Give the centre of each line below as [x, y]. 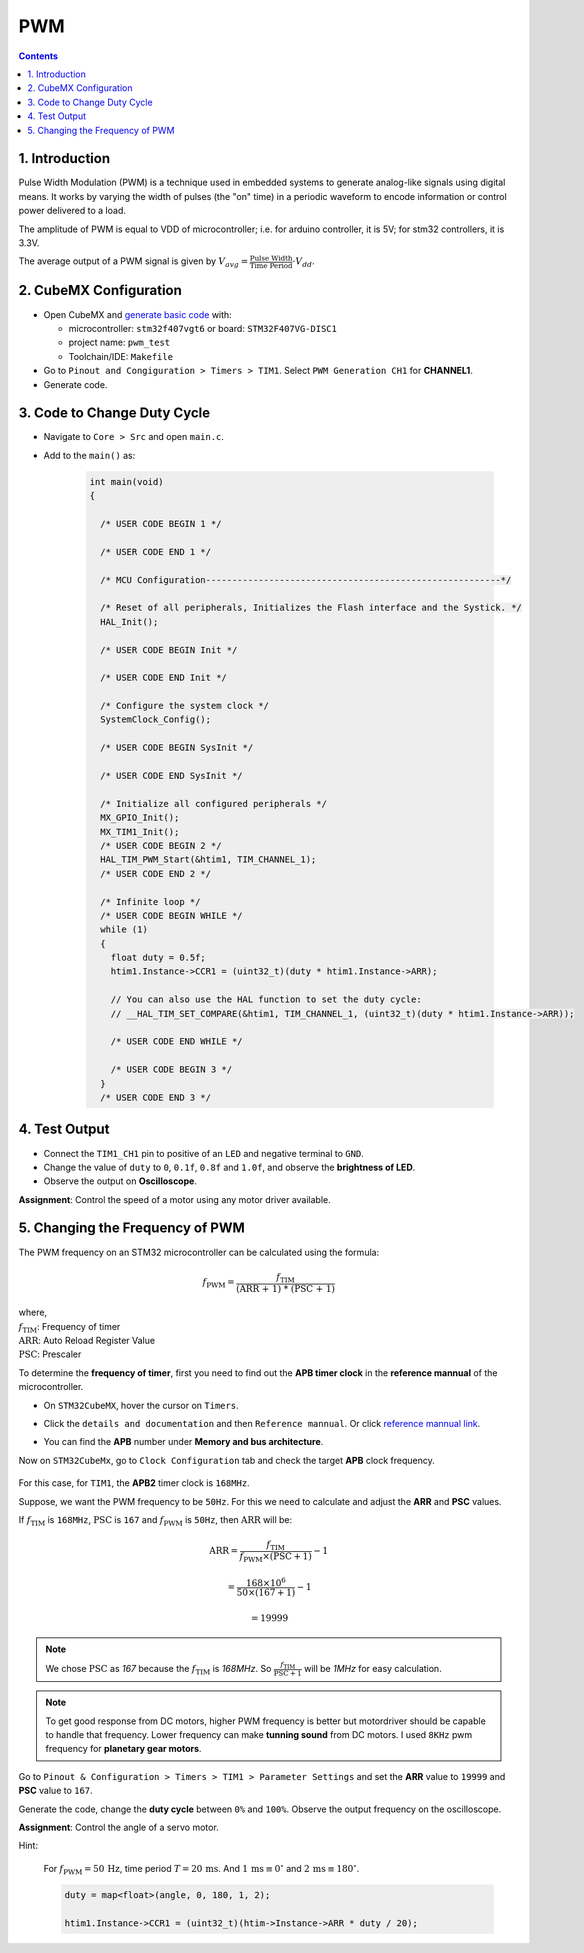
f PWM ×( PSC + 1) [275, 1557]
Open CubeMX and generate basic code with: [137, 314]
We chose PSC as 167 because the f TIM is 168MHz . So [158, 1669]
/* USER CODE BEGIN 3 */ [171, 1069]
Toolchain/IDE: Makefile [121, 356]
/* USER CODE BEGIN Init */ [169, 649]
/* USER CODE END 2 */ [156, 873]
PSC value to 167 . [56, 1791]
